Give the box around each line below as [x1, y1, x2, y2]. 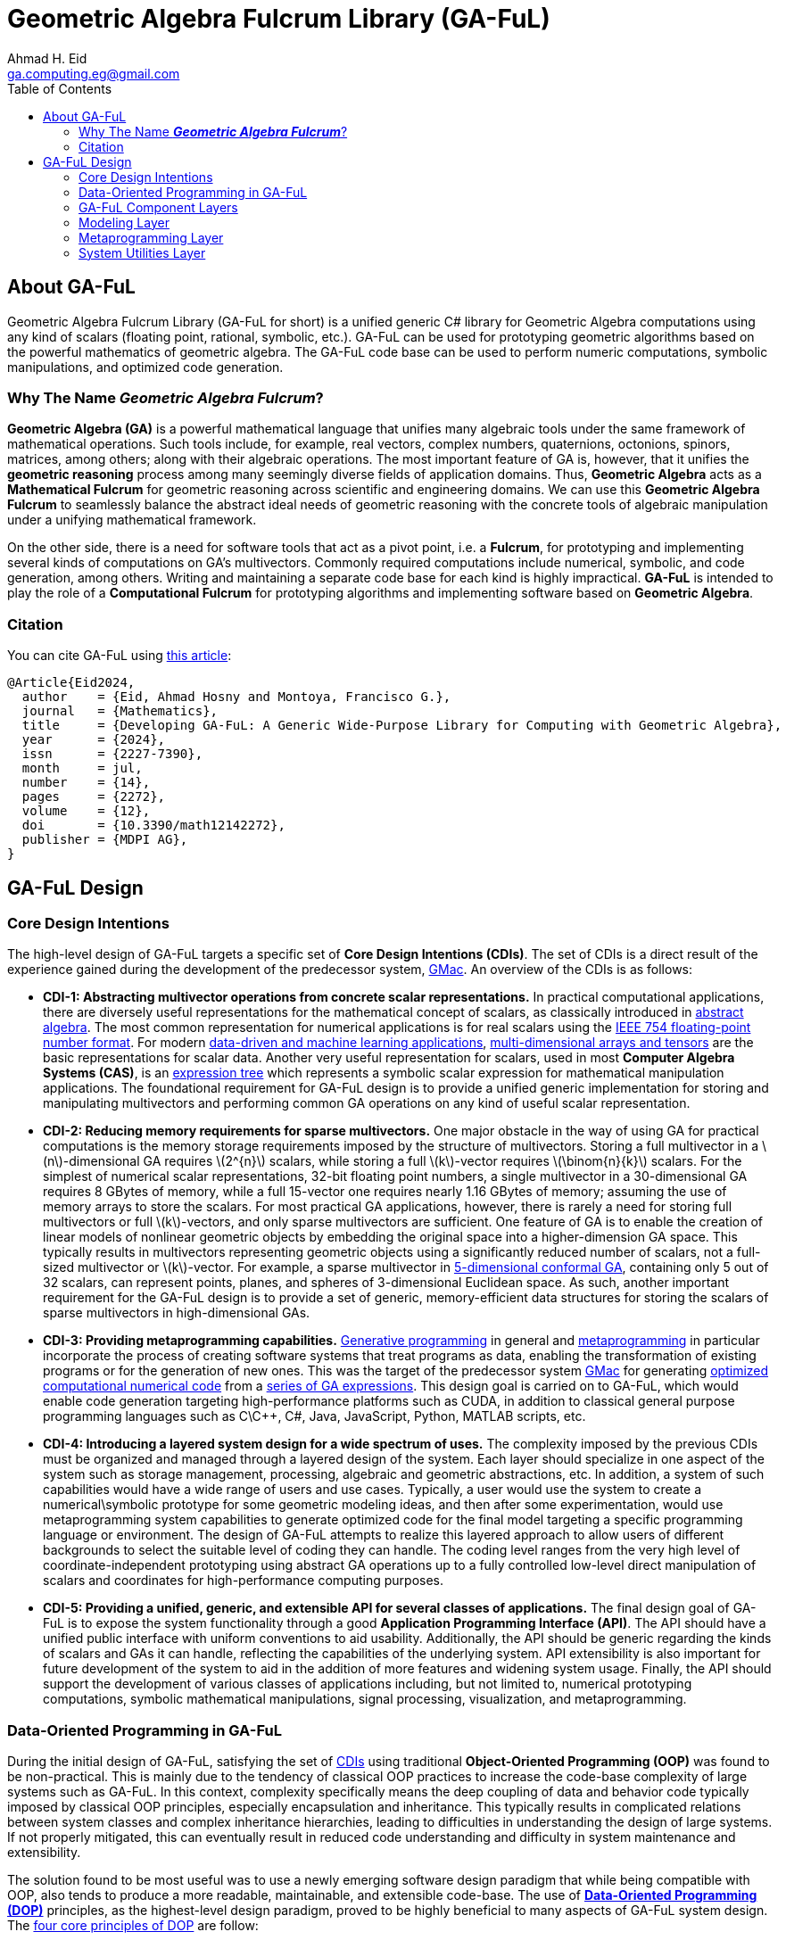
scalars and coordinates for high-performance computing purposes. [43, 1573, 444, 1589]
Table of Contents [7, 80, 112, 96]
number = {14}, [21, 775, 151, 790]
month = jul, [21, 761, 143, 776]
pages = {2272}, [21, 789, 166, 805]
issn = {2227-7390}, [21, 747, 203, 762]
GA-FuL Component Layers [79, 199, 238, 215]
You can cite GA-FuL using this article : [7, 648, 232, 664]
